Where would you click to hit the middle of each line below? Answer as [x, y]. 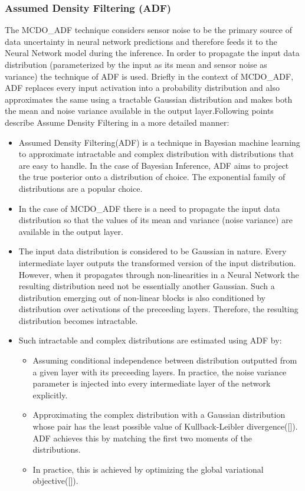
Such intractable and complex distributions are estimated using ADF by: [150, 340]
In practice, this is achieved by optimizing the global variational [148, 469]
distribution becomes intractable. [78, 320]
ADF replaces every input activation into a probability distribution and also [142, 88]
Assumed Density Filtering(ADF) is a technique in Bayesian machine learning [159, 142]
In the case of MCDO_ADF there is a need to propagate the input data [149, 208]
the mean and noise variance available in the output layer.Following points [139, 111]
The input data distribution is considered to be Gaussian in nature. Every [152, 251]
